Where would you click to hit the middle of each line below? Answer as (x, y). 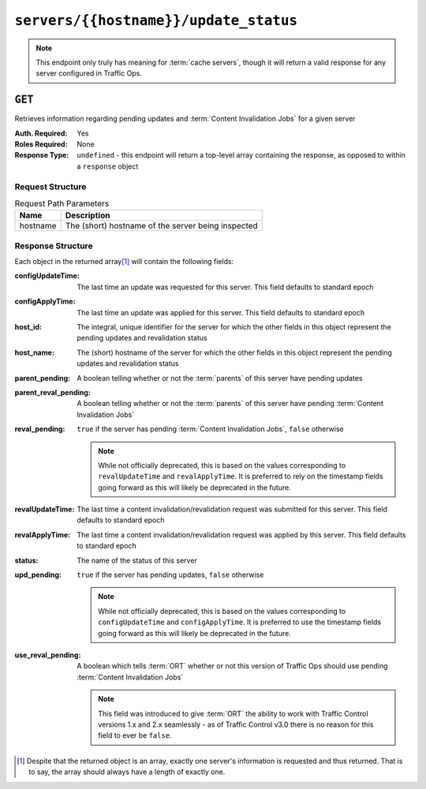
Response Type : (42, 155)
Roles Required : (41, 144)
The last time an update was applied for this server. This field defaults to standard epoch (221, 312)
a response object (108, 166)
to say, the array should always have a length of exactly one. (127, 772)
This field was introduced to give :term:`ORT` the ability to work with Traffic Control (233, 713)
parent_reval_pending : (52, 392)
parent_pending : (43, 378)
